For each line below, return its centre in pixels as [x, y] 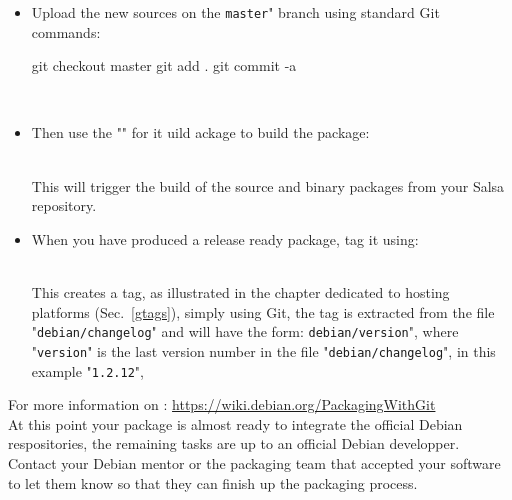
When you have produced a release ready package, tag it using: [225, 238]
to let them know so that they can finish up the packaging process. [213, 482]
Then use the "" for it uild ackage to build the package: [200, 132]
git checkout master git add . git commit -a [164, 65]
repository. [64, 205]
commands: [66, 31]
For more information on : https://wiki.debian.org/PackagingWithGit [222, 404]
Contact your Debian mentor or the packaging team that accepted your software [254, 462]
